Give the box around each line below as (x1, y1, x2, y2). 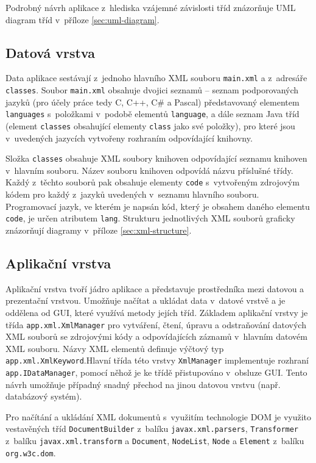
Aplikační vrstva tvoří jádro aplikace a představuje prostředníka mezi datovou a (5, 282, 304, 295)
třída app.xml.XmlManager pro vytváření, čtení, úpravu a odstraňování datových (5, 318, 306, 331)
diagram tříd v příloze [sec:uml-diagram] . (5, 13, 160, 26)
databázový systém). (5, 390, 82, 403)
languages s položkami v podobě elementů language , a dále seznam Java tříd (5, 107, 300, 120)
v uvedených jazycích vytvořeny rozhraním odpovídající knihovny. (5, 131, 253, 144)
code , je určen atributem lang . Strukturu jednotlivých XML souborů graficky (5, 212, 295, 224)
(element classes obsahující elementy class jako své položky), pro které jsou (5, 119, 295, 132)
